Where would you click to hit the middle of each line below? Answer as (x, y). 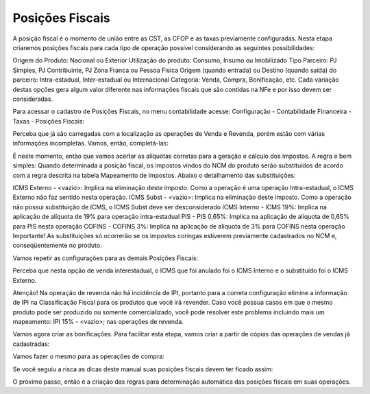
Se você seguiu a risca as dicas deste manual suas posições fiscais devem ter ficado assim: (143, 369)
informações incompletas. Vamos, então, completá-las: (91, 143)
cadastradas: (31, 344)
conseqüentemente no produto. (57, 245)
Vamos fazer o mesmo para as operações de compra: (88, 356)
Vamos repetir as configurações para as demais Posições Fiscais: (106, 258)
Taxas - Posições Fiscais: (49, 121)
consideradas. (33, 99)
